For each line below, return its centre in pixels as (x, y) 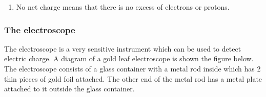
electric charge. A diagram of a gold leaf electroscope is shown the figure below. (129, 58)
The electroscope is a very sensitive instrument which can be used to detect (123, 48)
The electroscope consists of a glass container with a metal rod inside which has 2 (132, 68)
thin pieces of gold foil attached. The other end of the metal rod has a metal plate (133, 78)
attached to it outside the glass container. (69, 89)
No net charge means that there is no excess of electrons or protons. (123, 7)
